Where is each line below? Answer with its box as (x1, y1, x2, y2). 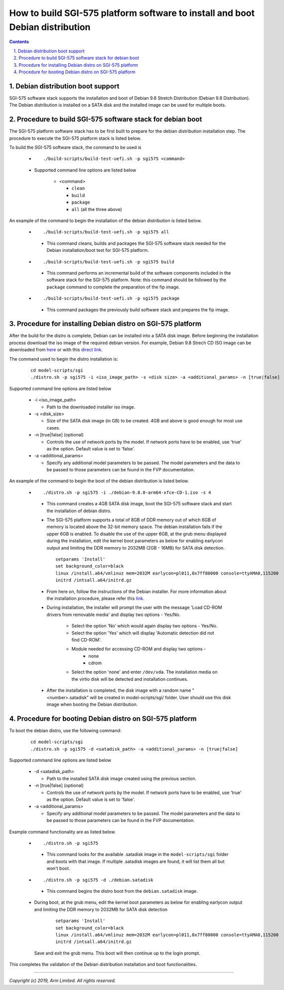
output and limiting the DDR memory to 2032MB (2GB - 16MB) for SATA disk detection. (46, 545, 225, 551)
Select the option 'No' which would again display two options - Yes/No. (71, 623, 218, 629)
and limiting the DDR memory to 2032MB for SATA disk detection (34, 906, 168, 912)
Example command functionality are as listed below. (9, 828, 116, 835)
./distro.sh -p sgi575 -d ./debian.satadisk (43, 877, 154, 883)
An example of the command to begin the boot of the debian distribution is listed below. (9, 478, 189, 484)
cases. (46, 424, 60, 431)
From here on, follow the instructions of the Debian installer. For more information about (46, 589, 227, 594)
